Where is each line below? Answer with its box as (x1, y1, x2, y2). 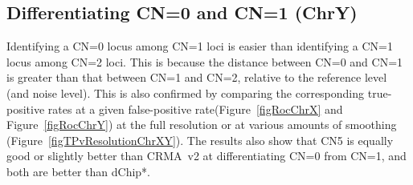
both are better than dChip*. (6, 163, 151, 179)
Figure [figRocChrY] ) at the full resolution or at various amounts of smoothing (6, 116, 397, 133)
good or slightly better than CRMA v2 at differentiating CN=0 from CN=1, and (6, 147, 407, 164)
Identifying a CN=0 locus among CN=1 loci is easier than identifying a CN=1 (6, 38, 393, 54)
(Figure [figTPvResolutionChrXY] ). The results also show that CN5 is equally (6, 131, 394, 148)
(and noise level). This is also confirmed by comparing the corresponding (6, 84, 365, 101)
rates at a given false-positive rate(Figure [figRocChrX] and (47, 100, 343, 117)
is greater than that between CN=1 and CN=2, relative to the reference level (6, 69, 387, 86)
